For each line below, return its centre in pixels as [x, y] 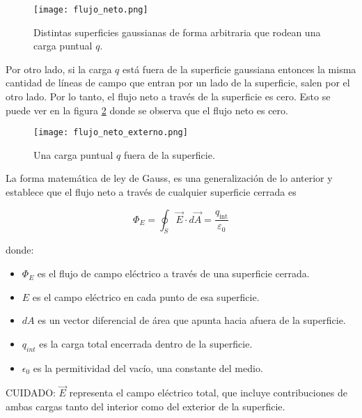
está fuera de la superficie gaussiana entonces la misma [239, 69]
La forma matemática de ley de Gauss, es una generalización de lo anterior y [169, 178]
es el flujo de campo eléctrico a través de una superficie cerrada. [173, 273]
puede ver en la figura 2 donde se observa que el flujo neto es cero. [147, 110]
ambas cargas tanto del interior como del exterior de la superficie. [145, 407]
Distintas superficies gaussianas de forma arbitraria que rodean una [177, 32]
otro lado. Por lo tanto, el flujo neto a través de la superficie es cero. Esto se [168, 96]
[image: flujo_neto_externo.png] [111, 133]
